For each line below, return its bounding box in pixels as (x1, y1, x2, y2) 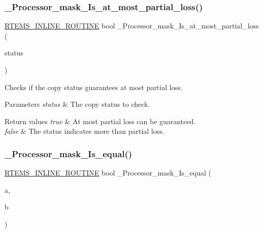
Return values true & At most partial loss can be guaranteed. (5, 115, 196, 126)
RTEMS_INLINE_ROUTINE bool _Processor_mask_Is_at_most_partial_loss (5, 20, 259, 31)
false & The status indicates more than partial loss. (5, 126, 165, 136)
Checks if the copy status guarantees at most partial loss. (5, 81, 183, 92)
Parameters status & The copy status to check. (5, 99, 150, 109)
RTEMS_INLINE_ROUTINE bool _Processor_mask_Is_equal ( (5, 167, 211, 178)
